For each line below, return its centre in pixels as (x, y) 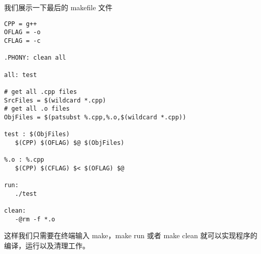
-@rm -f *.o (35, 219)
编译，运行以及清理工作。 (47, 245)
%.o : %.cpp (24, 160)
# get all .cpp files (41, 92)
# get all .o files (37, 109)
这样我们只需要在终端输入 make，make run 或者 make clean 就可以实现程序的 (131, 235)
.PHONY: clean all (35, 58)
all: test (21, 75)
